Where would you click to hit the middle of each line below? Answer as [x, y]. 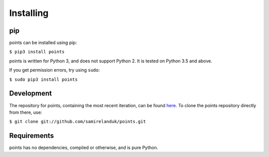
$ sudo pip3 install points [44, 79]
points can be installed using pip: [43, 43]
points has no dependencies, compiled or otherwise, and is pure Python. [84, 148]
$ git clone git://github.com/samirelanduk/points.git [78, 122]
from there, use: [26, 112]
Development [31, 93]
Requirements [32, 136]
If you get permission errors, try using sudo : [55, 70]
